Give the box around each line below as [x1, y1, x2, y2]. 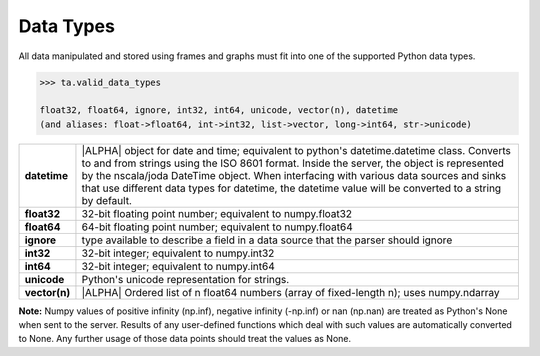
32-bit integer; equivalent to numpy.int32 [81, 246, 275, 260]
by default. [81, 193, 132, 207]
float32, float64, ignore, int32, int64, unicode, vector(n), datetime [39, 105, 399, 116]
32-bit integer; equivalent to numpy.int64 [81, 259, 275, 273]
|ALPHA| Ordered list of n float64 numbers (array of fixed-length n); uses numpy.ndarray [81, 285, 500, 299]
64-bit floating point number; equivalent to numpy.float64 [81, 220, 354, 234]
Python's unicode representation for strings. [81, 272, 290, 286]
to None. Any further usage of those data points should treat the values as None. [18, 333, 352, 345]
